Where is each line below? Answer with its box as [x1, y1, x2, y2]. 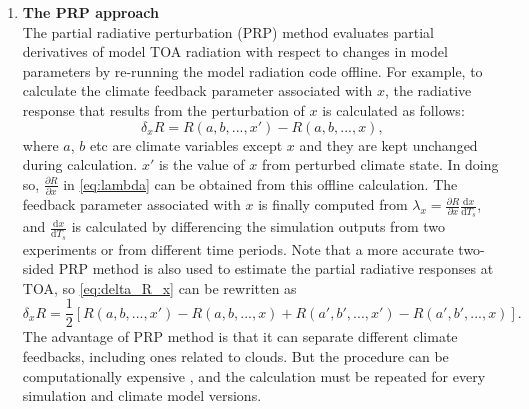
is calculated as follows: [322, 99, 465, 120]
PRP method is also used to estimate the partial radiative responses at [58, 258, 494, 279]
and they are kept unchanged [299, 134, 478, 155]
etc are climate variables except [89, 134, 283, 155]
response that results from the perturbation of [22, 99, 305, 120]
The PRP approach [22, 2, 160, 22]
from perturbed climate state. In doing [261, 154, 499, 175]
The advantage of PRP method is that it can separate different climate [22, 326, 458, 347]
